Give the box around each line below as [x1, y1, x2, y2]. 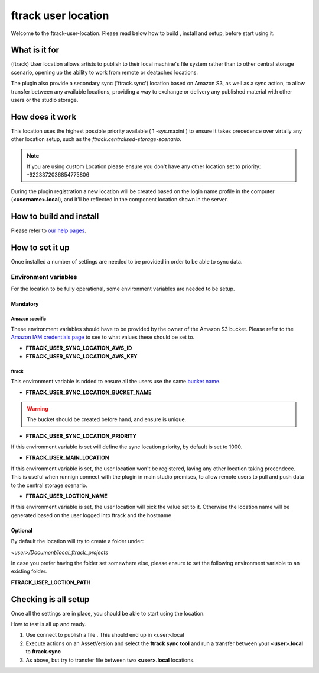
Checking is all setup [11, 594, 90, 604]
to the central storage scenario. [11, 482, 88, 489]
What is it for [11, 45, 59, 55]
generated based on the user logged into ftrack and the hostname [11, 511, 171, 518]
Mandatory [11, 300, 39, 307]
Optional [11, 527, 32, 534]
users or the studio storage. [11, 97, 79, 104]
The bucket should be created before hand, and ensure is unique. [27, 416, 187, 423]
